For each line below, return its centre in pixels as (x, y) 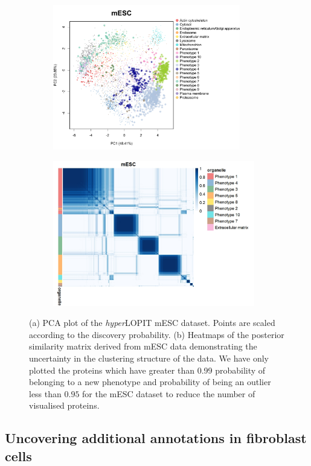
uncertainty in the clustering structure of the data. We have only (149, 358)
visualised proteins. (64, 405)
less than (45, 393)
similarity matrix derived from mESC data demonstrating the (143, 346)
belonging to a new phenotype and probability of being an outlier (150, 382)
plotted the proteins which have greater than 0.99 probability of (147, 370)
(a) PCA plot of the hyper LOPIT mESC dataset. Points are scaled (152, 323)
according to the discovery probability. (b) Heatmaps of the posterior (157, 334)
